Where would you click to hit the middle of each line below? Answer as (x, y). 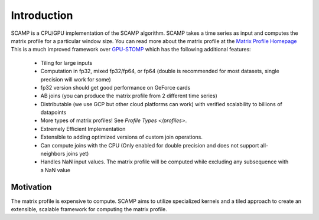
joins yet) (78, 154)
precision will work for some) (76, 79)
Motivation (31, 187)
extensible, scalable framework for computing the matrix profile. (89, 209)
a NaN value (56, 170)
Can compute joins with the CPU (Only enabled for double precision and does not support (150, 145)
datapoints (53, 113)
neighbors (53, 154)
